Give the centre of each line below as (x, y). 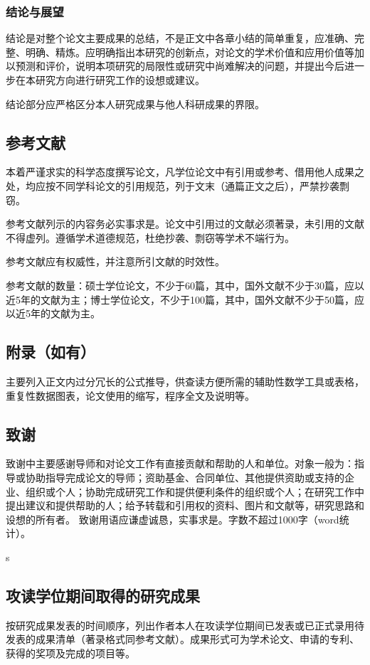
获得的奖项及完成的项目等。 (70, 653)
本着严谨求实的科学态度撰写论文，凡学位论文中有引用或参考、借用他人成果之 (185, 172)
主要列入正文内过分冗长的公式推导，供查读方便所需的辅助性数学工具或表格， (185, 381)
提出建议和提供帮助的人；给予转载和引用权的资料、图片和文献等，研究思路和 (185, 505)
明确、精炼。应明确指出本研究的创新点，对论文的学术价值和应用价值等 (190, 52)
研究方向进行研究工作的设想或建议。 (120, 80)
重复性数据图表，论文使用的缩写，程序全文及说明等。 (130, 395)
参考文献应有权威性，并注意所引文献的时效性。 (115, 261)
